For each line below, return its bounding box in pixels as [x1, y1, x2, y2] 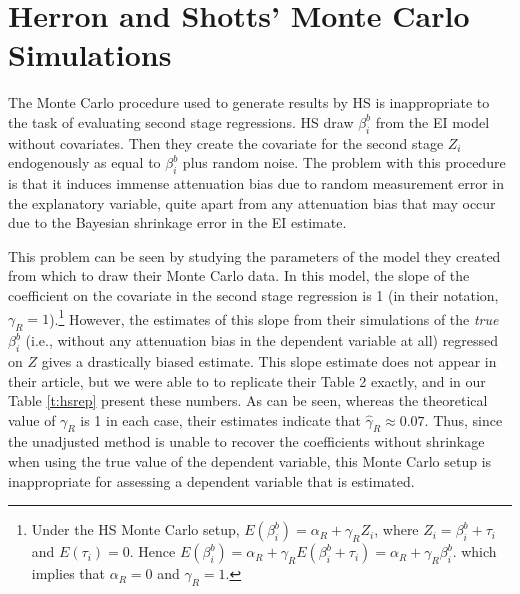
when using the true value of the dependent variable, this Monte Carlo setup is [8, 451, 492, 472]
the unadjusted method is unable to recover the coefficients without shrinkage [8, 431, 485, 452]
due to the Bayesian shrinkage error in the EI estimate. [8, 212, 347, 233]
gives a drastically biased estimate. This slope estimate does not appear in [41, 350, 497, 371]
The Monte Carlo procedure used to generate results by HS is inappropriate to [8, 92, 490, 113]
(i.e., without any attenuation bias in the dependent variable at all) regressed [25, 330, 499, 351]
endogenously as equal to [8, 152, 161, 173]
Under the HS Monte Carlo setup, [31, 519, 240, 540]
